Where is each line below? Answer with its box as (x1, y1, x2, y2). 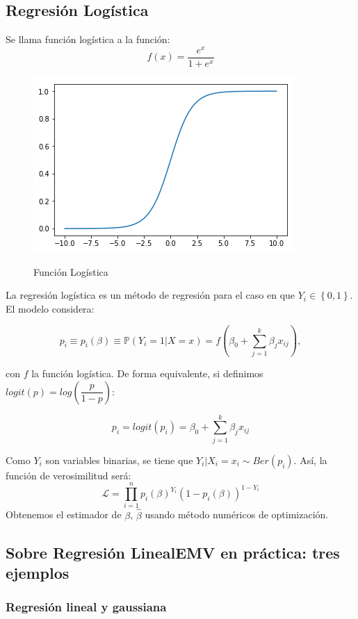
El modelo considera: (6, 301, 95, 315)
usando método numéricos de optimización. (145, 507, 329, 522)
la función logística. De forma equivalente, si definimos (31, 366, 263, 381)
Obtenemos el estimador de (6, 507, 122, 522)
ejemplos (6, 562, 70, 584)
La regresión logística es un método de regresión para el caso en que (6, 288, 295, 302)
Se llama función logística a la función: (6, 32, 170, 47)
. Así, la (293, 452, 327, 467)
